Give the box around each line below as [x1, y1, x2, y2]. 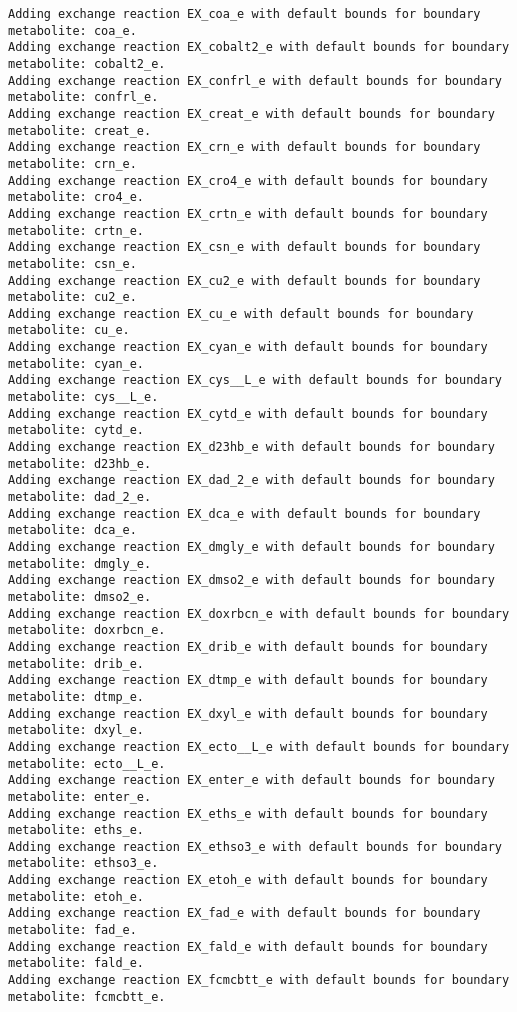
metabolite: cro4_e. [8, 190, 145, 205]
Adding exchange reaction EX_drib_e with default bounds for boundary [8, 639, 488, 654]
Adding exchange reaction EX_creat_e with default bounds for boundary [8, 106, 495, 121]
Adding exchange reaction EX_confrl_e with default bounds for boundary [8, 73, 502, 88]
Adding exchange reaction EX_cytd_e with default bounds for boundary [8, 406, 488, 421]
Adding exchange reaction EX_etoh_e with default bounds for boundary [8, 873, 488, 888]
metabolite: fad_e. [8, 923, 137, 938]
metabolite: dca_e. [8, 523, 137, 538]
